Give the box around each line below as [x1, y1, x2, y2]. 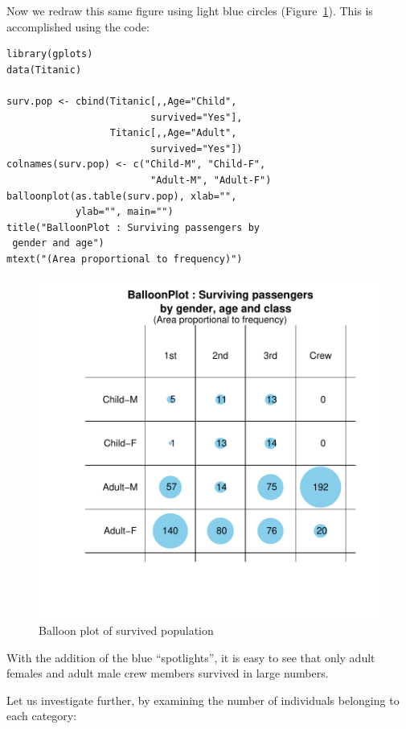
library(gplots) [6, 48, 93, 60]
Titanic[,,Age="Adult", [109, 127, 237, 139]
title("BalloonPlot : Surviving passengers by [6, 221, 260, 233]
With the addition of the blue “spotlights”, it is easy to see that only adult [6, 649, 375, 665]
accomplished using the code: [6, 18, 150, 35]
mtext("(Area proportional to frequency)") [6, 253, 243, 265]
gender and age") [12, 237, 105, 249]
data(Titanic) [6, 64, 82, 76]
